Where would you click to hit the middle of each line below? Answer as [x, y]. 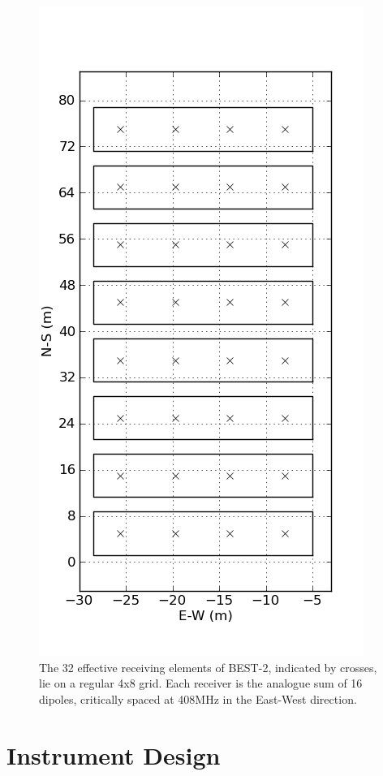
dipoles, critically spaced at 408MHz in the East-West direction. [198, 698]
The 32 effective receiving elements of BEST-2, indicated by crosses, [208, 667]
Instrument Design [114, 754]
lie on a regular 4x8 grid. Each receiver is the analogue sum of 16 [201, 683]
